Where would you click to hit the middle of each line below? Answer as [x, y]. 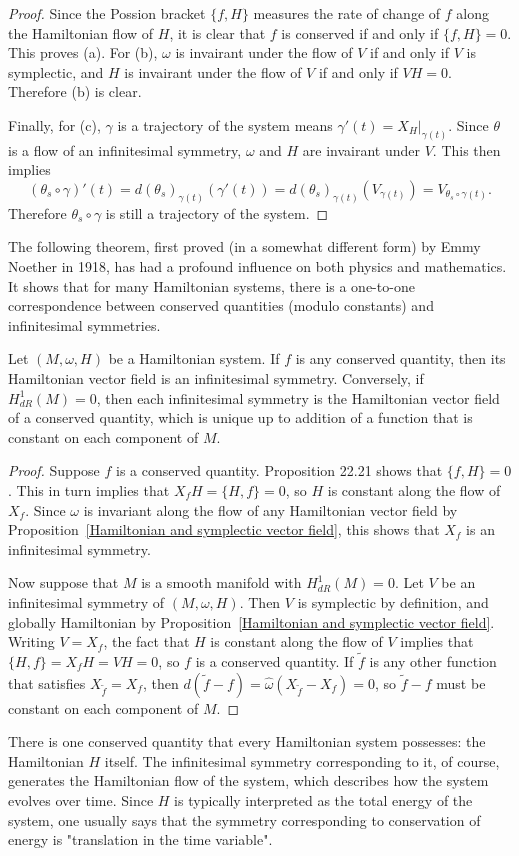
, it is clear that [217, 32]
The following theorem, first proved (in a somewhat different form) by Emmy [244, 246]
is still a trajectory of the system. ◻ [217, 212]
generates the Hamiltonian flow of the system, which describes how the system [248, 780]
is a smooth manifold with [221, 582]
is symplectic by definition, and [393, 601]
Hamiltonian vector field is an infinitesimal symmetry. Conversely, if [216, 378]
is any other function [433, 660]
